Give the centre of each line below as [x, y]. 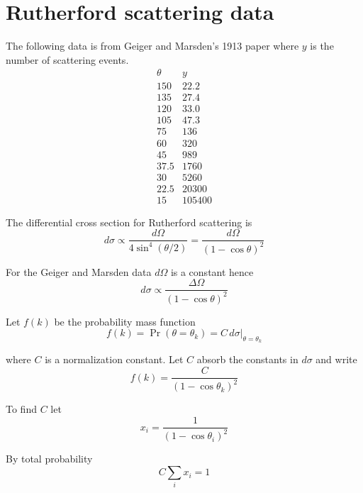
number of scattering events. [67, 59]
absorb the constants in [247, 359]
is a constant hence [212, 271]
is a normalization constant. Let [114, 359]
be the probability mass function [125, 321]
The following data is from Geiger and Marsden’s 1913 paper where [152, 46]
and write [336, 359]
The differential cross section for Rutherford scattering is [129, 222]
